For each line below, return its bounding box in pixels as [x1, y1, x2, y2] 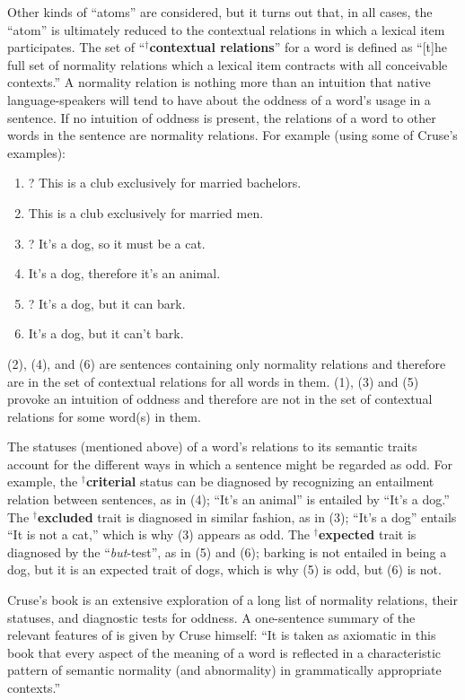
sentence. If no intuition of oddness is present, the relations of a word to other [7, 108, 436, 127]
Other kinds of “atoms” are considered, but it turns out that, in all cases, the [7, 3, 433, 21]
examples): [7, 143, 66, 162]
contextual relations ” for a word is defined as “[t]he [149, 38, 447, 57]
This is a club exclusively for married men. [28, 203, 264, 222]
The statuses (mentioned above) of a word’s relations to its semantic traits [7, 437, 417, 456]
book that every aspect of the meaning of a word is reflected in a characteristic [7, 643, 441, 661]
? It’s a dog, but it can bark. [28, 293, 186, 312]
